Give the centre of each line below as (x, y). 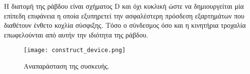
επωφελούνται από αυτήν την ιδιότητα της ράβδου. (76, 34)
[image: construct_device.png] (75, 50)
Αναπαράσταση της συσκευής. (67, 66)
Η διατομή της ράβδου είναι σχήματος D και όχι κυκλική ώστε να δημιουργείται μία (124, 6)
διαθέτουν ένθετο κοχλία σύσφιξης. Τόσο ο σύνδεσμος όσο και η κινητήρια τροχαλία (125, 25)
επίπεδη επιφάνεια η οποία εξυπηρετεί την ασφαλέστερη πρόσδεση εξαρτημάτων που (124, 15)
